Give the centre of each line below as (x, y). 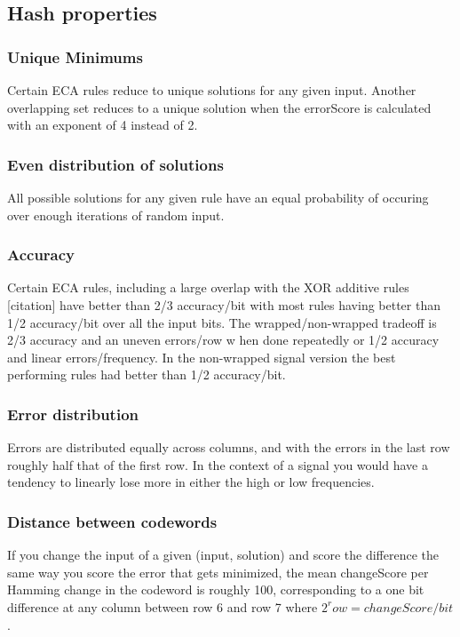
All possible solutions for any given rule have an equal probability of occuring (218, 197)
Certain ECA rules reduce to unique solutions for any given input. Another (212, 90)
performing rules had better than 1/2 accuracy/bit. (147, 374)
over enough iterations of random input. (116, 215)
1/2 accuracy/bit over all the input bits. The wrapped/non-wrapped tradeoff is (222, 322)
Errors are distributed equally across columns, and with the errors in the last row (229, 447)
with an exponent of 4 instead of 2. (103, 125)
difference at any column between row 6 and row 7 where (163, 606)
